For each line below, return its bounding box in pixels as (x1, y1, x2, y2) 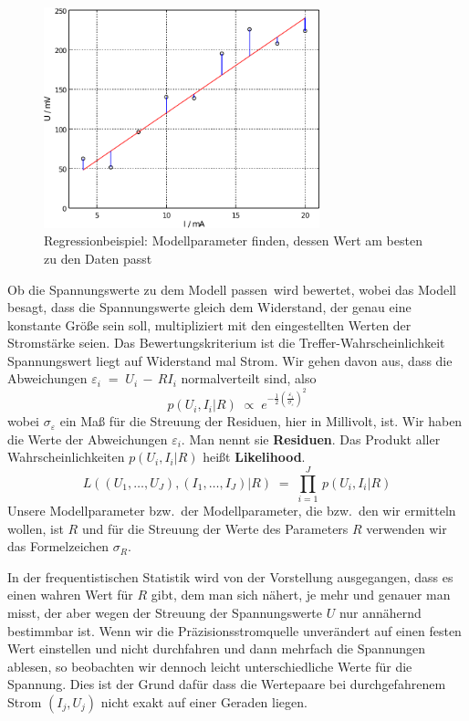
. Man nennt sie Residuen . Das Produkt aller (181, 429, 441, 448)
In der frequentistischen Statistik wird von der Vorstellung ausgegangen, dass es (7, 567, 453, 586)
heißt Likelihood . (203, 447, 306, 466)
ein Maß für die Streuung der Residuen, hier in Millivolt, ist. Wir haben (59, 412, 463, 431)
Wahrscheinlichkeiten (7, 447, 125, 466)
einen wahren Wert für (7, 585, 133, 604)
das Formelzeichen (7, 537, 109, 556)
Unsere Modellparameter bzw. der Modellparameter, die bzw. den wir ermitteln (7, 501, 456, 520)
